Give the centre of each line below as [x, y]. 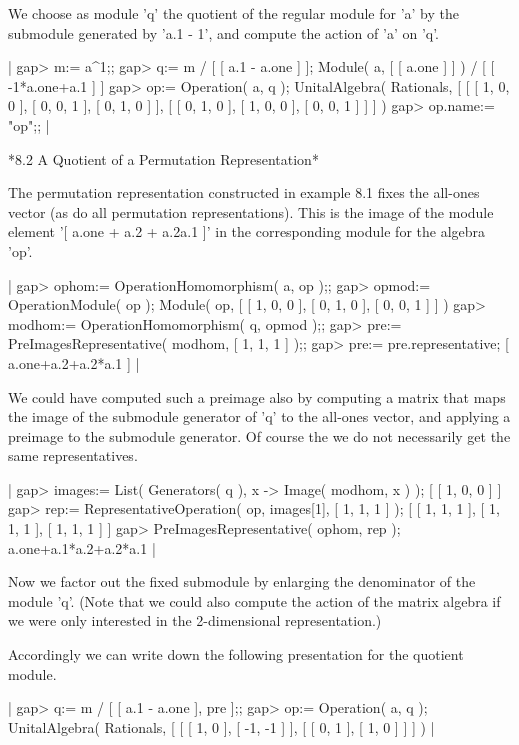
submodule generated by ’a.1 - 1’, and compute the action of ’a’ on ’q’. [224, 32]
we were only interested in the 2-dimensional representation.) [195, 620]
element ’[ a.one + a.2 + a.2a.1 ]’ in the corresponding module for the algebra [247, 231]
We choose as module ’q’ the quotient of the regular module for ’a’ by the [233, 13]
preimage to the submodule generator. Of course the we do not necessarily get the [259, 435]
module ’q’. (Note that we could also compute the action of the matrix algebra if [254, 600]
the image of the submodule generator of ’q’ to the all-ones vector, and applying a [259, 416]
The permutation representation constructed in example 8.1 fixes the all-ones [244, 192]
